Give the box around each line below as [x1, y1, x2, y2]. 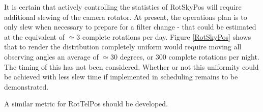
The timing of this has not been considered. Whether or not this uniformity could [4, 61, 259, 72]
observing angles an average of [4, 51, 99, 62]
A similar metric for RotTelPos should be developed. [4, 98, 168, 109]
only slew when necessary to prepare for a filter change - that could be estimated [4, 21, 256, 32]
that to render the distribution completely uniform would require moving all [4, 41, 242, 52]
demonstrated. [4, 81, 49, 92]
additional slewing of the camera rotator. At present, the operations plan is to [4, 11, 247, 22]
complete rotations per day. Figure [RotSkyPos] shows [82, 31, 251, 42]
